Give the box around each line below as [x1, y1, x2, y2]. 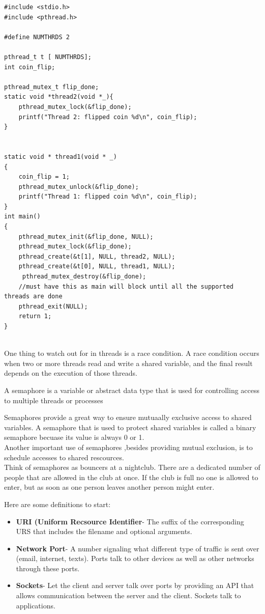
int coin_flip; [4, 63, 55, 71]
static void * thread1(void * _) [4, 153, 117, 160]
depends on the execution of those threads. [4, 368, 137, 378]
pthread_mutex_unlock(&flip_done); [18, 183, 139, 190]
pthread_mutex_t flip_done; [4, 83, 99, 91]
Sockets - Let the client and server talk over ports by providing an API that [16, 580, 254, 591]
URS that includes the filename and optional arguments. [16, 526, 192, 537]
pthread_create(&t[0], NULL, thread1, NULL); [18, 263, 175, 270]
